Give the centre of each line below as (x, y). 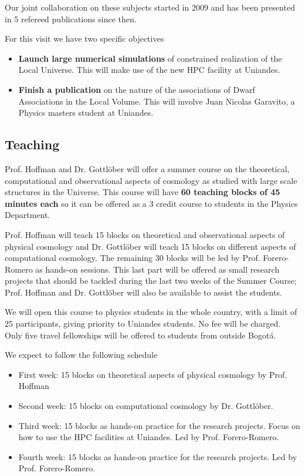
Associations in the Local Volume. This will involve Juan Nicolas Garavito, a (157, 101)
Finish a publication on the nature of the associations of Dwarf (137, 89)
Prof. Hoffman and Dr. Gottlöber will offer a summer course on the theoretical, (147, 168)
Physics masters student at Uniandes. (86, 113)
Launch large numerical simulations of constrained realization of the (150, 58)
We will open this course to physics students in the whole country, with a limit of (151, 312)
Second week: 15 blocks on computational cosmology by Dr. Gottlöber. (146, 406)
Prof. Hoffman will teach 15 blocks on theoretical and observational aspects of (145, 234)
